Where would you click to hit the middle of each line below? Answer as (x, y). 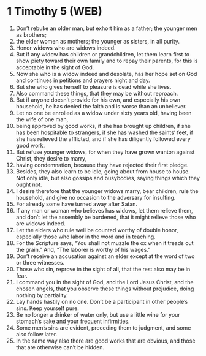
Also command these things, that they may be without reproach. (97, 93)
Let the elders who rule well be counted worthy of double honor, (97, 230)
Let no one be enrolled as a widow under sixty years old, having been (104, 113)
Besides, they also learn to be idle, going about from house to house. (103, 171)
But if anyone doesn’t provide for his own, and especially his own (98, 100)
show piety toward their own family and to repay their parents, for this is (107, 61)
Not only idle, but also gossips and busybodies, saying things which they (108, 178)
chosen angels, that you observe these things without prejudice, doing (105, 289)
